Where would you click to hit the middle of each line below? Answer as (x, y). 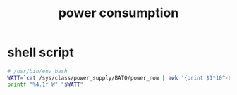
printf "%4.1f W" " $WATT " (45, 84)
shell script (41, 52)
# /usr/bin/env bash (38, 71)
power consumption (119, 13)
